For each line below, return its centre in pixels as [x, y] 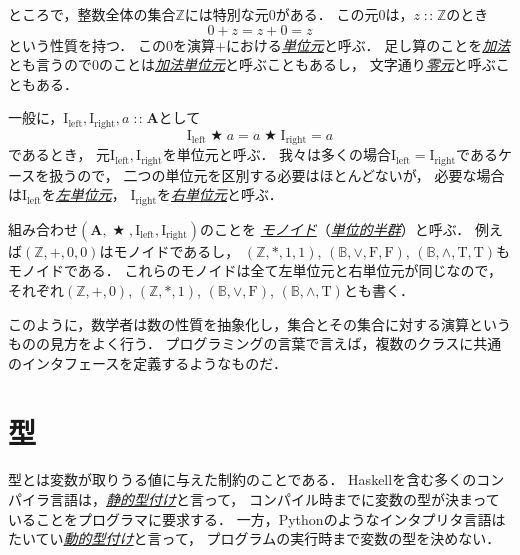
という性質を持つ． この [87, 44]
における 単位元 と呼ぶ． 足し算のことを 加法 [368, 44]
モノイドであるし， [176, 250]
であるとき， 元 [59, 154]
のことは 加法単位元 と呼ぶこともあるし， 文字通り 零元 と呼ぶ [297, 64]
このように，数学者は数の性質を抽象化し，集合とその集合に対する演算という [259, 323]
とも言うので [50, 64]
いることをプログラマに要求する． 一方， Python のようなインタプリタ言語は [257, 518]
